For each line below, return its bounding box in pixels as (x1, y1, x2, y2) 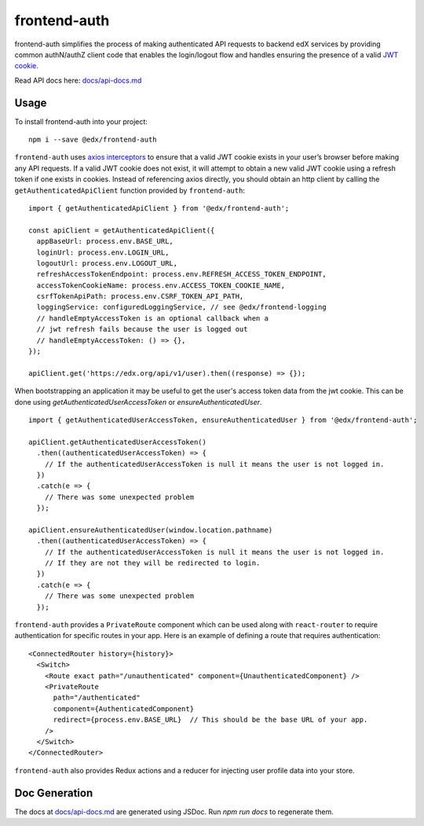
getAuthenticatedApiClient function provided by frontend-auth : (14, 185, 245, 195)
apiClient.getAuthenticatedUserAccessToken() (28, 437, 207, 446)
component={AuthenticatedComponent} (53, 704, 195, 713)
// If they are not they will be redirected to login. (44, 559, 261, 567)
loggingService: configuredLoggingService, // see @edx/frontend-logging (36, 303, 327, 312)
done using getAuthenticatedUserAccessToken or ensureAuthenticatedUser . (14, 397, 262, 406)
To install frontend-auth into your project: (14, 116, 148, 126)
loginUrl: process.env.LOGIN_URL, (36, 248, 170, 257)
